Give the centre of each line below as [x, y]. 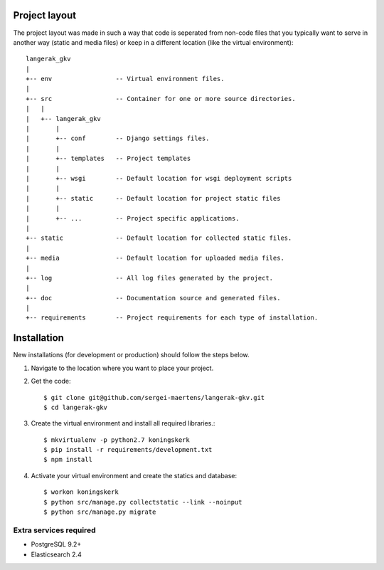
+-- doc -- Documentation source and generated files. [153, 298]
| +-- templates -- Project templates [108, 159]
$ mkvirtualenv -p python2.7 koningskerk [117, 440]
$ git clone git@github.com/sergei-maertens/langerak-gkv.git [154, 397]
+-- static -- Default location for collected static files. [159, 238]
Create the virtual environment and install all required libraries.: [123, 423]
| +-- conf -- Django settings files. [118, 138]
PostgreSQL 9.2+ [56, 544]
